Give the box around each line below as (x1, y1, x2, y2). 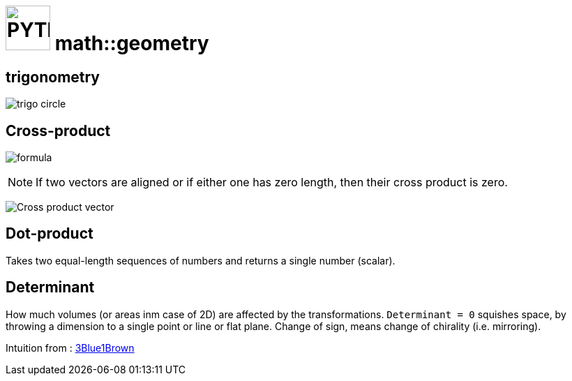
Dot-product (6, 225, 93, 243)
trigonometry (6, 68, 100, 86)
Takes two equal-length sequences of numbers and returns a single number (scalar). (6, 254, 396, 267)
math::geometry (54, 31, 209, 55)
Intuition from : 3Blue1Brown (6, 341, 135, 354)
